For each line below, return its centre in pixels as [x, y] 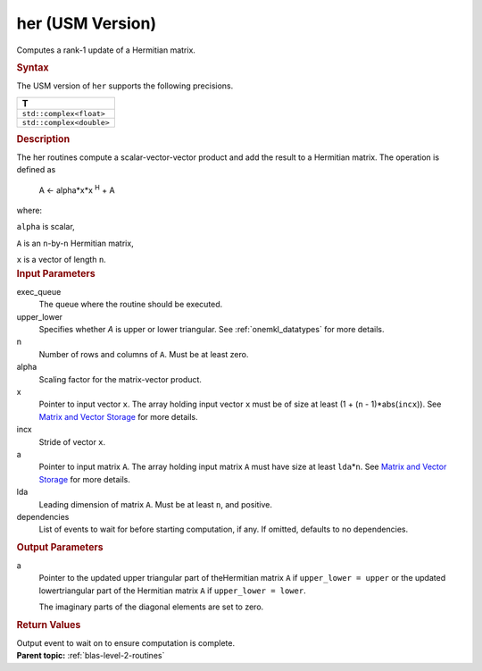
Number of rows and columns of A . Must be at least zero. [144, 354]
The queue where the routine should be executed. [131, 305]
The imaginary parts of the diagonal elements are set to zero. [151, 607]
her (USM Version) [86, 23]
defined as [36, 170]
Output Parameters [60, 547]
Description [43, 138]
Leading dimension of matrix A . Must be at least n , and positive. [155, 504]
